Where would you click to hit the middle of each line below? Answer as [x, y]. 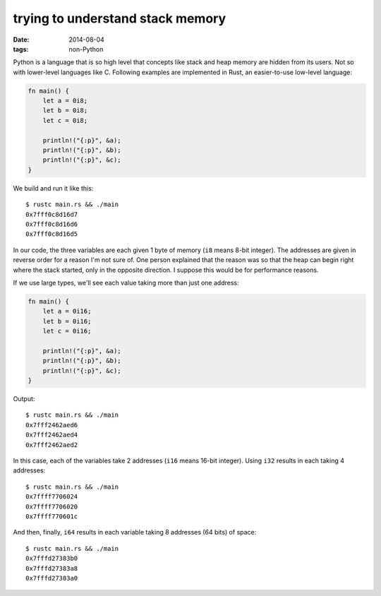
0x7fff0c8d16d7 [52, 214]
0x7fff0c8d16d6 [52, 224]
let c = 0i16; [67, 331]
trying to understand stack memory [120, 18]
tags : [21, 49]
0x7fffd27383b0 [52, 559]
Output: [24, 399]
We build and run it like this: [53, 188]
